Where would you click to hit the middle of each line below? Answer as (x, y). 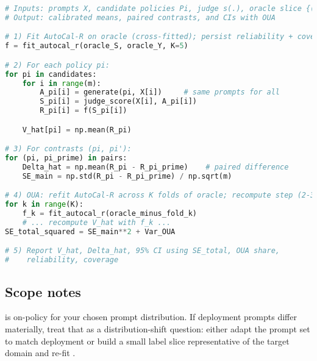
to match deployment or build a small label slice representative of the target (147, 341)
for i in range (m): (62, 83)
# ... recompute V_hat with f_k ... (97, 223)
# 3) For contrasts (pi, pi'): (68, 149)
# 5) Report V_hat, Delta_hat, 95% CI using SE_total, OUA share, (143, 251)
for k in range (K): (44, 205)
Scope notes (43, 291)
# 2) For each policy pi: (57, 65)
